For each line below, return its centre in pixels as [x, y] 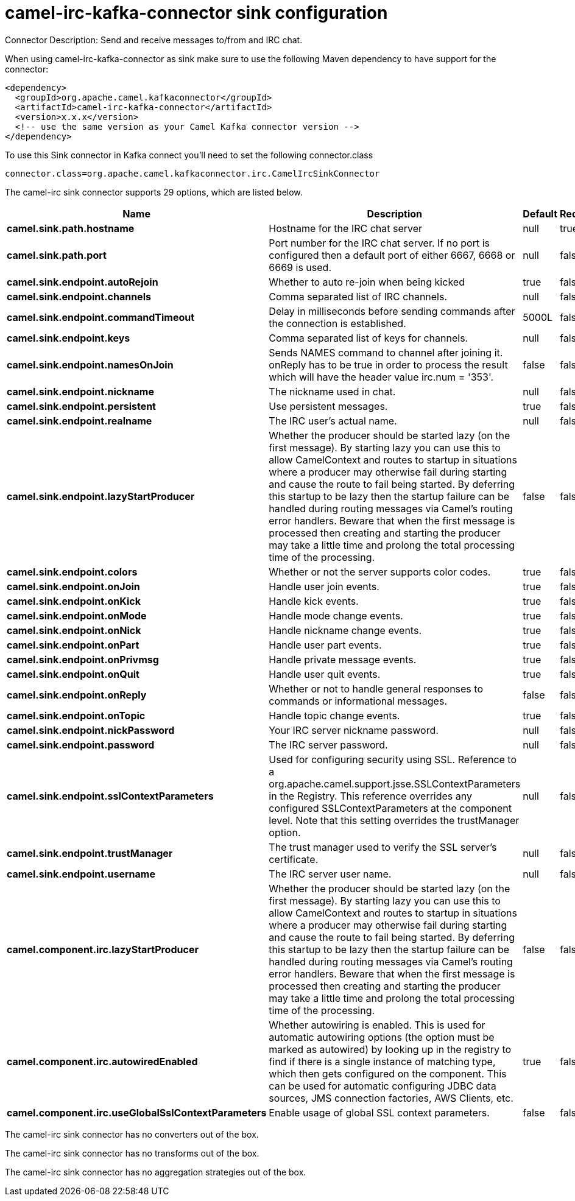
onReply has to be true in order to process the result [388, 365]
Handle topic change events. [334, 715]
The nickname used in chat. [332, 391]
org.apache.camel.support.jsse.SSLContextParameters [395, 784]
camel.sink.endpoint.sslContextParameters [110, 796]
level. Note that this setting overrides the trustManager [394, 820]
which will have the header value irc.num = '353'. [381, 377]
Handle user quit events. [325, 674]
